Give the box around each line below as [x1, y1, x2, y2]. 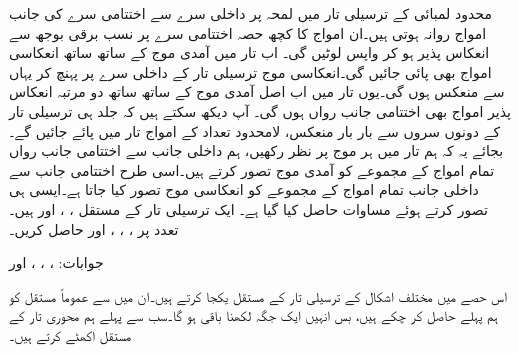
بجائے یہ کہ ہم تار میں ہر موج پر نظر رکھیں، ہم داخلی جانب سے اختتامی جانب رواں [9, 140, 504, 161]
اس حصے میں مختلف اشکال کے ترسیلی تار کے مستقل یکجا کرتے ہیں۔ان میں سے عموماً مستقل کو [9, 285, 507, 306]
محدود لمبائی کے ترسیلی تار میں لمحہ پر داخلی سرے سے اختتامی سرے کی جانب [9, 3, 492, 23]
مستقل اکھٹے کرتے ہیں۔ [9, 324, 132, 345]
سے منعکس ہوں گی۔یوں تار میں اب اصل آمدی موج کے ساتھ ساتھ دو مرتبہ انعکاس [9, 81, 505, 102]
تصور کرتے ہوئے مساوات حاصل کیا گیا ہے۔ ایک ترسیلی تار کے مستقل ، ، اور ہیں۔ [9, 198, 488, 219]
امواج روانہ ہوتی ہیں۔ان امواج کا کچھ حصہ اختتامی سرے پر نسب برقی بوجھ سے [9, 22, 487, 43]
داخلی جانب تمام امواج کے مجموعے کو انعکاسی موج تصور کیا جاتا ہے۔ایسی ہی [9, 179, 479, 200]
